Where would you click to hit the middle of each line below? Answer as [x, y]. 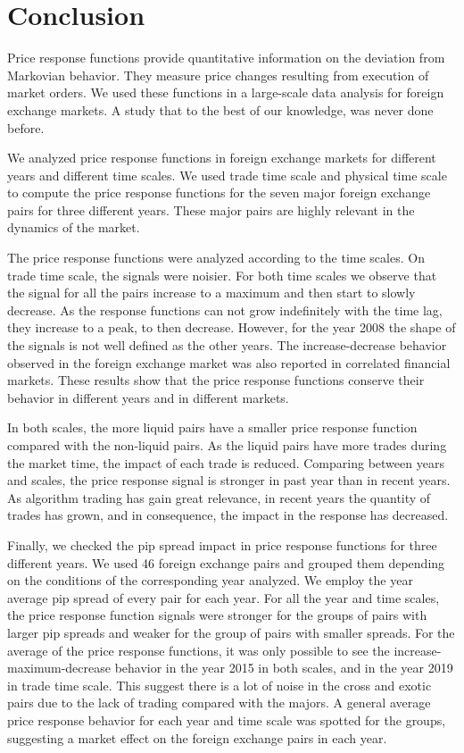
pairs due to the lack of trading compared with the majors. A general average [219, 703]
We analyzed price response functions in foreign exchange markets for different [222, 158]
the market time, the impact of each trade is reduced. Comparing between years [226, 462]
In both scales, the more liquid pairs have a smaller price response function [212, 427]
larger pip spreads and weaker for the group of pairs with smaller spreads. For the [231, 632]
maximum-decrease [59, 668]
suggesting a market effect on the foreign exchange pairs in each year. [197, 737]
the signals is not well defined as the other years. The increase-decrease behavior [227, 345]
